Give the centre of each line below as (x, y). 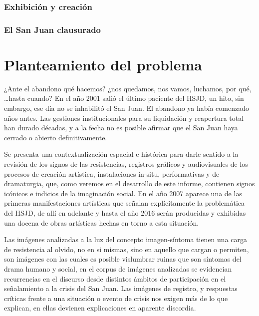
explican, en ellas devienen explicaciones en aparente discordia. (100, 308)
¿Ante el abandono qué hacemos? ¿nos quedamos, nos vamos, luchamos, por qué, (128, 88)
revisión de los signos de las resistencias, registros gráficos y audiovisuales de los (126, 163)
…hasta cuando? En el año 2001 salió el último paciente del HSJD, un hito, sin (124, 98)
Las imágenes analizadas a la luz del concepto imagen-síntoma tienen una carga (126, 239)
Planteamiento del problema (103, 64)
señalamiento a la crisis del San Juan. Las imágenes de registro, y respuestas (121, 288)
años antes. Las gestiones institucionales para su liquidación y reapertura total (124, 118)
